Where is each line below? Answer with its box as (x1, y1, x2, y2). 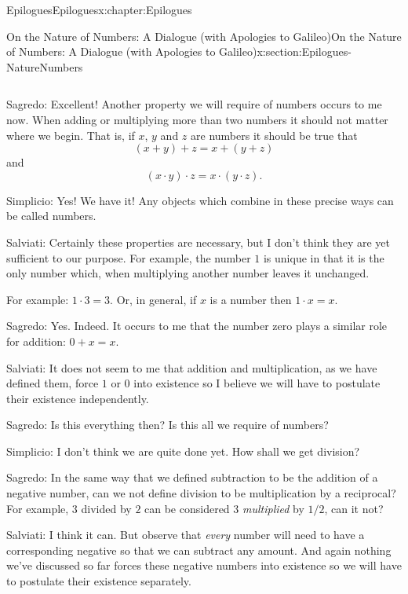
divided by (81, 500, 132, 516)
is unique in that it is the (263, 249, 384, 266)
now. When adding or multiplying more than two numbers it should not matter (6, 111, 388, 127)
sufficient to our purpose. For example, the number (6, 249, 251, 266)
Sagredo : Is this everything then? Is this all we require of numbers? (6, 416, 329, 433)
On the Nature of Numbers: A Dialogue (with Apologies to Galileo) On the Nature (6, 27, 402, 44)
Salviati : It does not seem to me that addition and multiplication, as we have (6, 359, 377, 376)
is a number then (209, 291, 292, 307)
